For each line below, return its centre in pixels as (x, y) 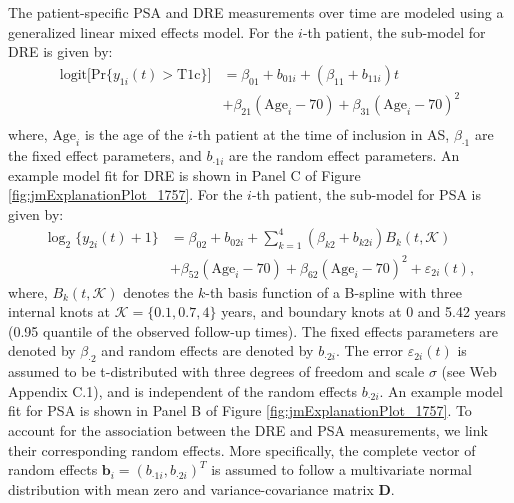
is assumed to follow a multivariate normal (341, 469)
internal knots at (59, 311)
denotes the (158, 291)
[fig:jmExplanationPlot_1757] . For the (125, 194)
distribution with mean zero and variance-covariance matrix (191, 488)
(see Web (469, 371)
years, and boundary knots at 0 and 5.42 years (363, 311)
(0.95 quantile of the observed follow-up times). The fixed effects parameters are (253, 330)
